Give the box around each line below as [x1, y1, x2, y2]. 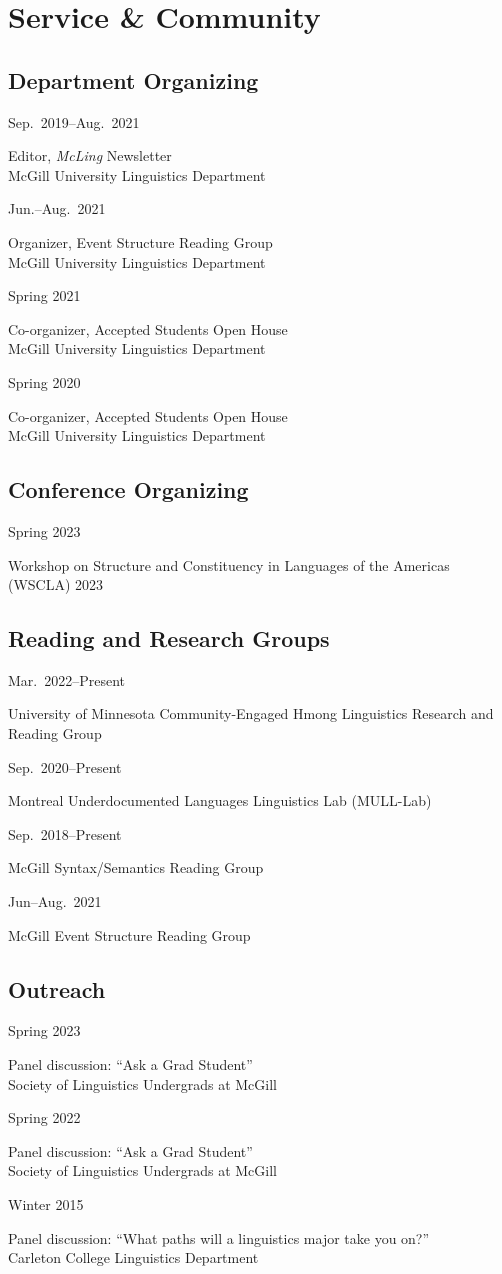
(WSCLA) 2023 [8, 574, 104, 595]
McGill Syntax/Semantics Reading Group [8, 857, 264, 878]
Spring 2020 [8, 371, 81, 392]
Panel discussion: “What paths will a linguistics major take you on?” [8, 1227, 430, 1248]
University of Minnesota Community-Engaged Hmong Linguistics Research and [8, 703, 494, 724]
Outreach [8, 973, 106, 1004]
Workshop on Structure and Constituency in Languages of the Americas [8, 554, 450, 575]
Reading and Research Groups [8, 623, 330, 654]
